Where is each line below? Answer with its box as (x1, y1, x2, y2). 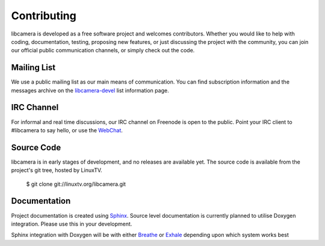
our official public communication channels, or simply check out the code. (11, 47, 195, 54)
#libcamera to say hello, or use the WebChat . (11, 126, 123, 134)
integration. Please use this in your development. (11, 220, 132, 227)
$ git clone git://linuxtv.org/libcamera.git (26, 180, 126, 188)
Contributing (11, 9, 76, 22)
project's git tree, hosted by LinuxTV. (11, 167, 102, 174)
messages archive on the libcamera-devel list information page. (11, 87, 169, 94)
